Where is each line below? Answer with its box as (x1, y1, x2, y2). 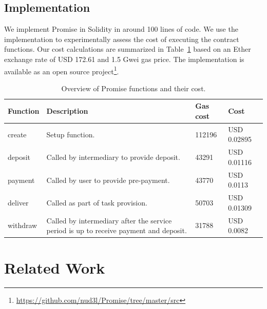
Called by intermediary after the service (46, 215, 172, 225)
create (8, 129, 27, 139)
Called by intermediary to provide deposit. (46, 152, 180, 162)
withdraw (8, 220, 37, 231)
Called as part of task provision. (46, 197, 147, 208)
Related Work (4, 257, 105, 278)
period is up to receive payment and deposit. (46, 225, 187, 236)
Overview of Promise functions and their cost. (61, 83, 206, 93)
